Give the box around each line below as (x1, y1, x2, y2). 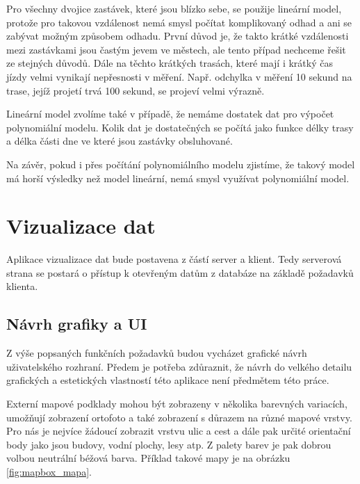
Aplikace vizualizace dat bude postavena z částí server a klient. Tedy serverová (6, 252, 342, 266)
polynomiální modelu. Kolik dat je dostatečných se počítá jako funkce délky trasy (6, 120, 354, 134)
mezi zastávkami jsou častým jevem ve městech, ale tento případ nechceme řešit (6, 42, 346, 56)
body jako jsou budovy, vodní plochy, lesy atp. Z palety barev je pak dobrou (6, 437, 332, 451)
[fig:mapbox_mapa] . (6, 464, 92, 478)
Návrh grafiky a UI (6, 313, 147, 334)
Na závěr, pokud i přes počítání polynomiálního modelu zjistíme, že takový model (6, 156, 355, 171)
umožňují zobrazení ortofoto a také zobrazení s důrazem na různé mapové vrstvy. (6, 410, 352, 424)
